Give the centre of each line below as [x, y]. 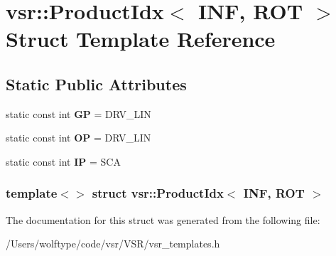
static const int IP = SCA [63, 161]
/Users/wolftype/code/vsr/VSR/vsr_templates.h [113, 244]
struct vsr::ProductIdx [158, 193]
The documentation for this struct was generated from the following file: [163, 219]
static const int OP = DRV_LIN [78, 138]
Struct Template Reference [141, 39]
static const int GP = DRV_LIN [78, 113]
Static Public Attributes [96, 84]
